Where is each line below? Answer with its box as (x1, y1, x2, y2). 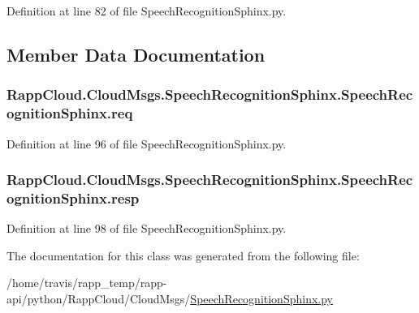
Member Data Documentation (6, 41, 266, 66)
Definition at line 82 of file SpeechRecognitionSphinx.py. (6, 2, 287, 19)
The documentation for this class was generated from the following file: (6, 247, 360, 264)
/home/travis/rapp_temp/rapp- (6, 274, 167, 291)
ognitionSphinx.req (6, 103, 133, 123)
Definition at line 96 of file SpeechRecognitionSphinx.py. (6, 135, 287, 152)
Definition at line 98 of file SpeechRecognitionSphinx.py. (6, 220, 287, 237)
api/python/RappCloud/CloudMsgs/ (6, 290, 191, 307)
